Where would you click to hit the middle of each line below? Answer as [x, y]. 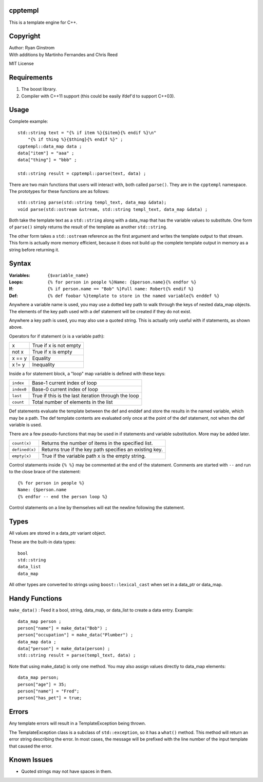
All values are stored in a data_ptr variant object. [57, 533]
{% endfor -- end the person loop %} [63, 496]
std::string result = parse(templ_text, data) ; [77, 655]
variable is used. [26, 425]
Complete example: [28, 121]
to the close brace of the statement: [45, 472]
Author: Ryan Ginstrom [32, 48]
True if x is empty [52, 352]
